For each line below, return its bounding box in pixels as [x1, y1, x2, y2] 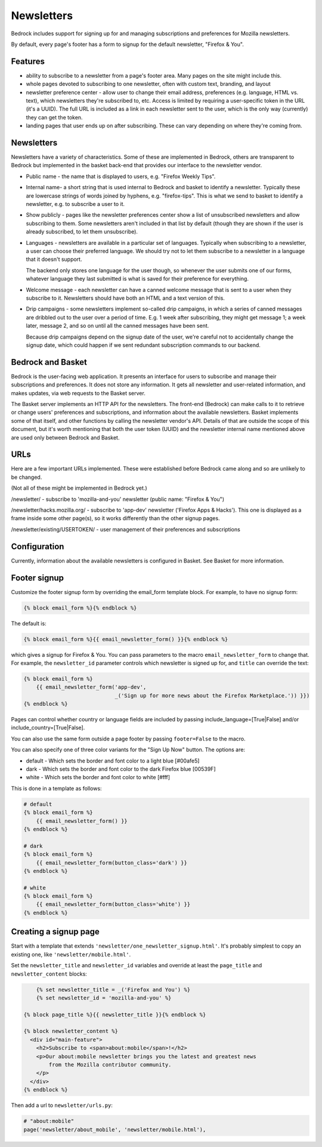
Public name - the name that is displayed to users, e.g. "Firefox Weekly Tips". [26, 173, 216, 180]
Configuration [11, 541, 64, 552]
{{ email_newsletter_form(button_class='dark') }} [36, 859, 187, 866]
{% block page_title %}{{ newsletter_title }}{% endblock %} [23, 1011, 206, 1018]
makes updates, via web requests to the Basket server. [11, 389, 145, 396]
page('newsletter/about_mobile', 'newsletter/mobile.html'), [23, 1126, 206, 1133]
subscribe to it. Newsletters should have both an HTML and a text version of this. [26, 294, 225, 302]
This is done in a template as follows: [11, 785, 102, 792]
